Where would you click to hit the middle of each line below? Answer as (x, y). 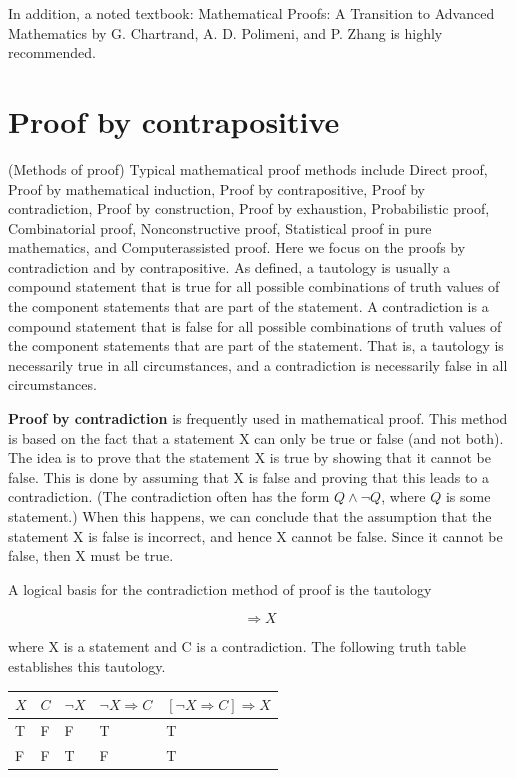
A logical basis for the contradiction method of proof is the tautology (220, 588)
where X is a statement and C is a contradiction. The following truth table (237, 646)
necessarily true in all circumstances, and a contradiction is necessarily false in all (258, 364)
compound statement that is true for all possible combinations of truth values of (254, 286)
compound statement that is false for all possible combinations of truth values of (255, 325)
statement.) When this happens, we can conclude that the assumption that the (250, 516)
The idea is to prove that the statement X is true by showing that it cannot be (249, 457)
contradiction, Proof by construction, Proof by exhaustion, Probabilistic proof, (249, 208)
